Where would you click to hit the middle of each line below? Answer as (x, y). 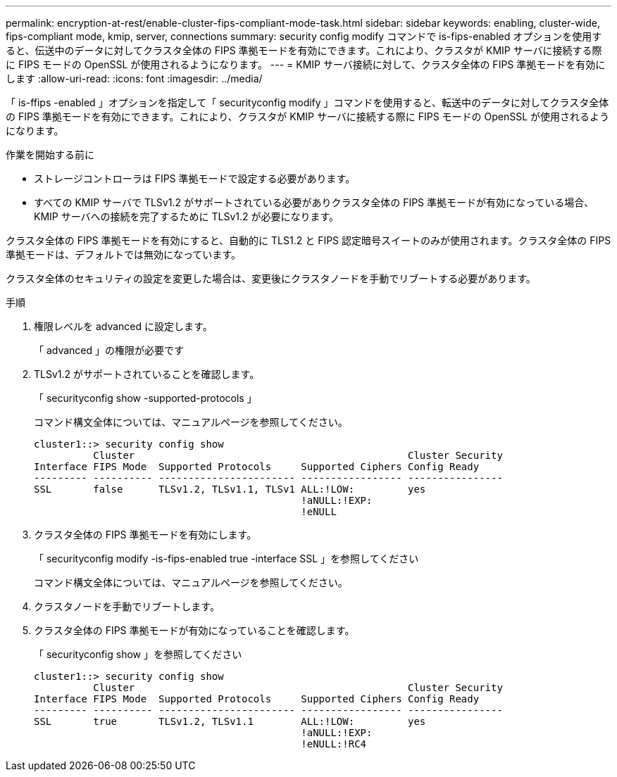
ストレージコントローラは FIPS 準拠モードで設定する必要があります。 (195, 178)
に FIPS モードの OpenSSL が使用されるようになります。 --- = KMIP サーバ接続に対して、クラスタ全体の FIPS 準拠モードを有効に (306, 64)
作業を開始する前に (50, 154)
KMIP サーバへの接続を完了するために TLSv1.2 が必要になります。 (187, 216)
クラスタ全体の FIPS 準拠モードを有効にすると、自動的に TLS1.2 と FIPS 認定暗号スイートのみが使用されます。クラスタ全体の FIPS (308, 240)
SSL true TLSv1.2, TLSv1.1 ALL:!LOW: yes (230, 721)
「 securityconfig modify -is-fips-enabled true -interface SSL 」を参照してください (226, 558)
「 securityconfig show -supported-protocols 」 (145, 398)
